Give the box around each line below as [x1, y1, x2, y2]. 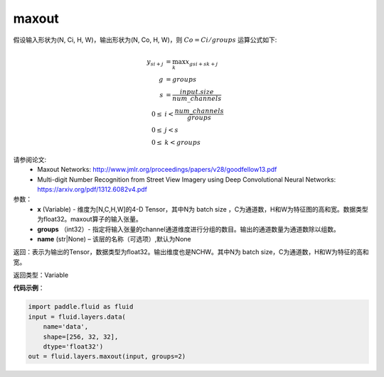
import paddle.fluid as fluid [28, 302, 134, 311]
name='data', [43, 323, 89, 331]
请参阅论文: [13, 155, 47, 163]
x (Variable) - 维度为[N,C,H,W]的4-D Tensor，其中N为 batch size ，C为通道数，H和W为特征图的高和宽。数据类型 [37, 204, 369, 213]
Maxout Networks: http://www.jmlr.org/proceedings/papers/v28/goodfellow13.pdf [37, 165, 277, 174]
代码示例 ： [13, 284, 45, 293]
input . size [179, 88, 215, 96]
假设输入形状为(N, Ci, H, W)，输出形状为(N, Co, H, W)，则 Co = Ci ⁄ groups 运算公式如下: [13, 35, 277, 44]
